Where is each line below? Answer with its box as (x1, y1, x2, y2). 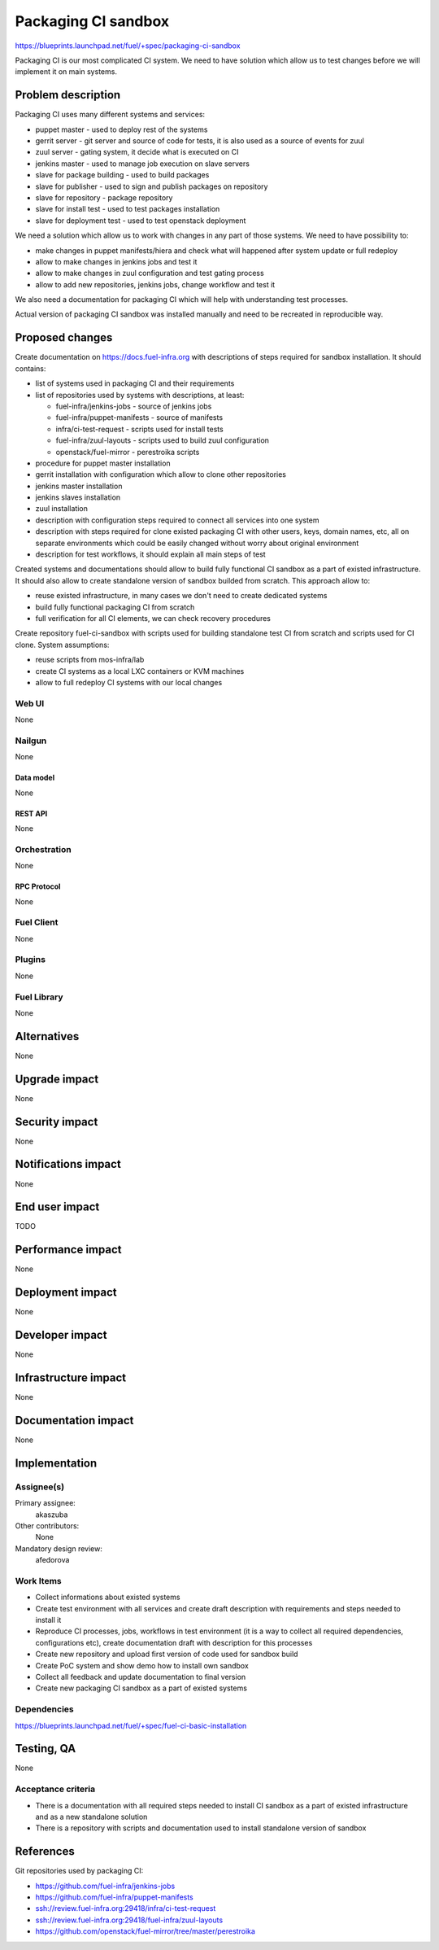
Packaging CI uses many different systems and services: (15, 110, 206, 120)
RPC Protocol (15, 881, 61, 891)
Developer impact (15, 1328, 107, 1342)
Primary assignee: (15, 1498, 76, 1508)
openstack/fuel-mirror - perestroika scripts (55, 447, 200, 457)
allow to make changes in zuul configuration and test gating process (35, 269, 264, 278)
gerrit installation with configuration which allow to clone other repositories (35, 470, 286, 479)
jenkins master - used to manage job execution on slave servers (35, 159, 250, 168)
